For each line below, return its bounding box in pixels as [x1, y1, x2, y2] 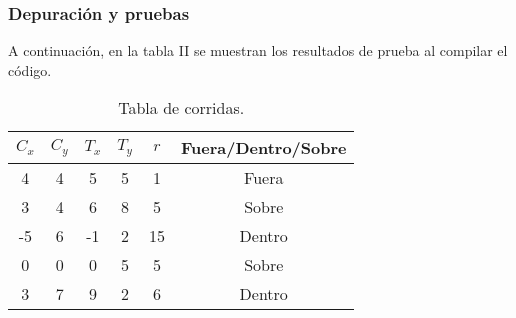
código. [8, 59, 52, 80]
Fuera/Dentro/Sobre [180, 136, 347, 160]
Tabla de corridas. [118, 96, 245, 120]
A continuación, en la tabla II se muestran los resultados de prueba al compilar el [8, 40, 508, 61]
